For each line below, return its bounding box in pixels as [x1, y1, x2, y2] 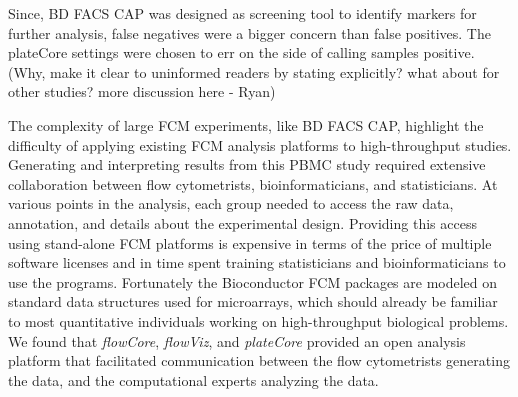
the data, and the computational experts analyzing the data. [8, 369, 379, 390]
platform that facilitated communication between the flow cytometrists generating [8, 350, 510, 371]
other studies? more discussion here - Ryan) [8, 81, 276, 102]
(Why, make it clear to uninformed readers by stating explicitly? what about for [8, 61, 500, 82]
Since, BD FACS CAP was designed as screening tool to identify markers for [8, 3, 477, 23]
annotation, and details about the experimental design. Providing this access [8, 212, 477, 233]
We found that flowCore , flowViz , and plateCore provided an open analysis [8, 330, 466, 351]
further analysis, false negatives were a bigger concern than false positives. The [8, 22, 491, 43]
